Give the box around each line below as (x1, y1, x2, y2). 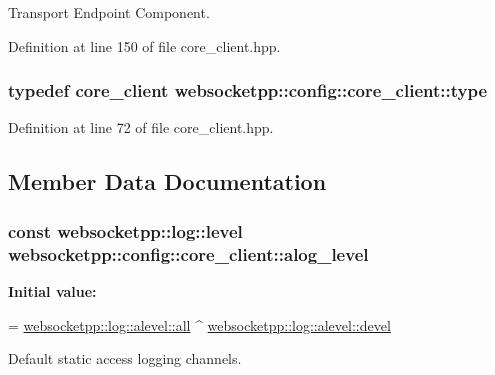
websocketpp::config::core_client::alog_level (8, 241, 369, 266)
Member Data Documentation (8, 166, 327, 197)
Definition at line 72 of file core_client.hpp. (8, 117, 274, 138)
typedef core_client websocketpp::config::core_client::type (8, 78, 488, 103)
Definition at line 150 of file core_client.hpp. (8, 35, 281, 56)
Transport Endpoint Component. (8, 2, 210, 22)
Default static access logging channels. (8, 348, 242, 369)
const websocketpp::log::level (8, 218, 243, 243)
